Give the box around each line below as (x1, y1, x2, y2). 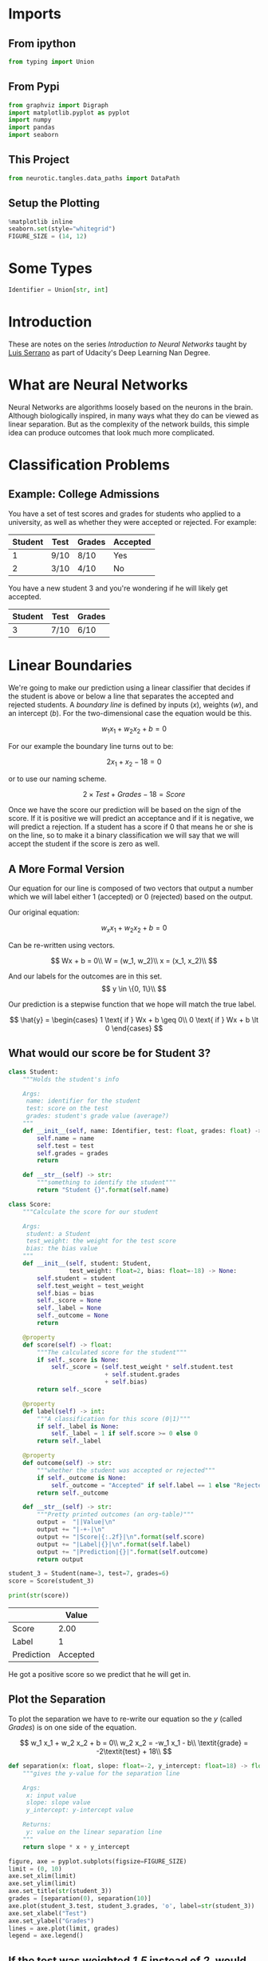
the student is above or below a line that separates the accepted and (8, 691, 234, 701)
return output (37, 1555, 84, 1563)
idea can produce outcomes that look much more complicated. (8, 427, 215, 437)
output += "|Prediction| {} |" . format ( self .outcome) (37, 1547, 209, 1556)
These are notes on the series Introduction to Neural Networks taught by (8, 339, 247, 349)
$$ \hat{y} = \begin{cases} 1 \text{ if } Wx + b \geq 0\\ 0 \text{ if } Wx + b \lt (9, 1015, 259, 1025)
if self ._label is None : (37, 1422, 120, 1431)
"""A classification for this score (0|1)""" (37, 1415, 191, 1423)
